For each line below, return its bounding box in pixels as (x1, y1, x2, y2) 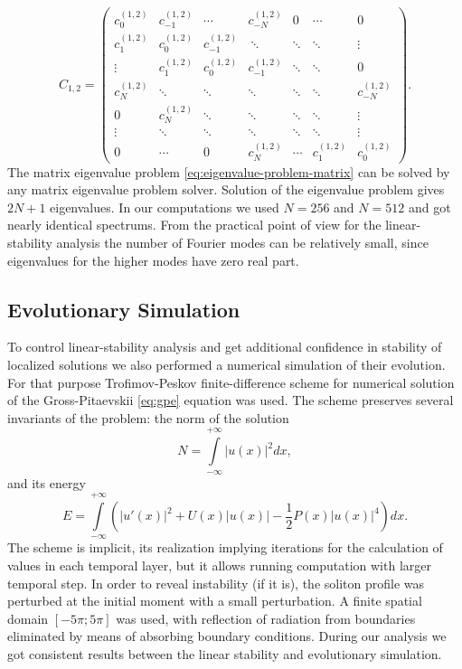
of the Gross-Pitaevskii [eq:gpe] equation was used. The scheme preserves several (7, 391, 454, 410)
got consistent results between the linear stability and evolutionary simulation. (7, 644, 442, 663)
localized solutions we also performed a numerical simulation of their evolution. (7, 355, 446, 374)
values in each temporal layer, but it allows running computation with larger (7, 555, 431, 574)
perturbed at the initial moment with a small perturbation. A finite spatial (7, 591, 422, 610)
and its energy (7, 473, 86, 492)
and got (408, 197, 451, 216)
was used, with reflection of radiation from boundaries (116, 608, 416, 627)
